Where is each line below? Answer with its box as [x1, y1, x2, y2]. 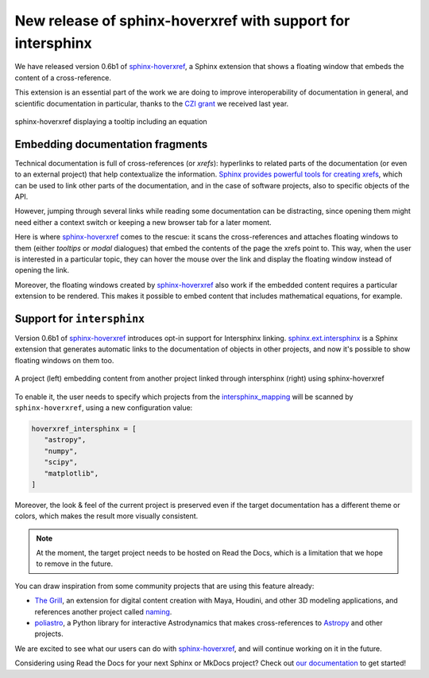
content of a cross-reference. [14, 72, 111, 83]
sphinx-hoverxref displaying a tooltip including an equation [14, 116, 208, 126]
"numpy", [44, 446, 79, 455]
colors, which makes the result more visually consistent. [14, 511, 199, 521]
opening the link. [14, 265, 70, 275]
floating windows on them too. [14, 355, 114, 365]
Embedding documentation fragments [14, 138, 208, 151]
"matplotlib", [44, 469, 99, 478]
